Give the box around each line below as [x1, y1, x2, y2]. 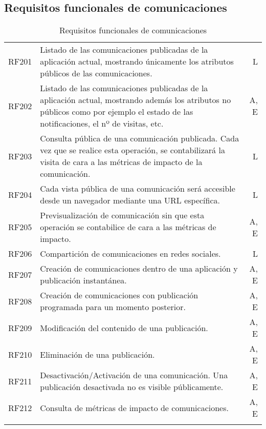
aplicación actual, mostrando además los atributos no [40, 94, 231, 106]
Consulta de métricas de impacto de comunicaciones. [40, 401, 229, 414]
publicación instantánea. [40, 274, 127, 287]
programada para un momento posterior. [40, 301, 186, 313]
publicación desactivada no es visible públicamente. [40, 381, 224, 393]
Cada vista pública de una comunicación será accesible [40, 182, 235, 195]
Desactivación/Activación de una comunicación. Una [40, 369, 228, 381]
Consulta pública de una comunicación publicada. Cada [40, 132, 239, 145]
